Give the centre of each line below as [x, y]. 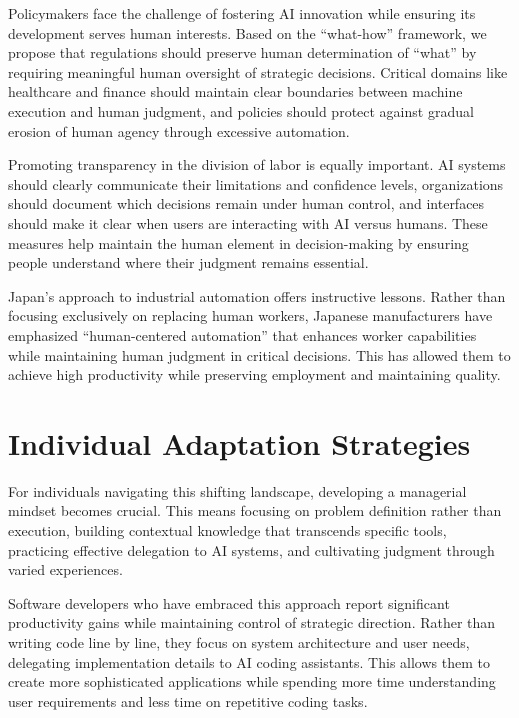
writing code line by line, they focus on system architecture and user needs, [239, 641]
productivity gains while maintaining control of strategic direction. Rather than [252, 622]
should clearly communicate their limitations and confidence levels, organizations [256, 183]
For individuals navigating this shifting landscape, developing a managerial [237, 490]
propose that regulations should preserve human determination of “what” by [242, 52]
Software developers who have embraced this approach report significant [229, 602]
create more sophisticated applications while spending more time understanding [252, 681]
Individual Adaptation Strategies [239, 442]
